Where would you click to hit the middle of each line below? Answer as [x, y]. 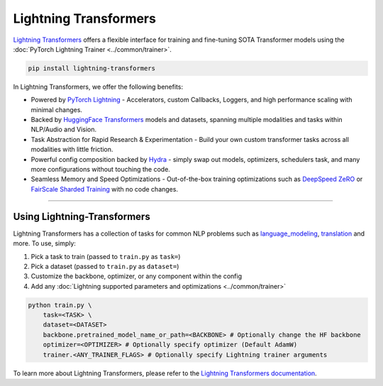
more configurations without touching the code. [100, 170]
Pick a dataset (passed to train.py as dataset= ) [105, 266]
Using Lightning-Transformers [82, 216]
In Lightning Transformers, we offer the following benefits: [98, 87]
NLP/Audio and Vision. [64, 129]
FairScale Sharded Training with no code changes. [105, 189]
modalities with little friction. [72, 150]
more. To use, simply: [44, 243]
